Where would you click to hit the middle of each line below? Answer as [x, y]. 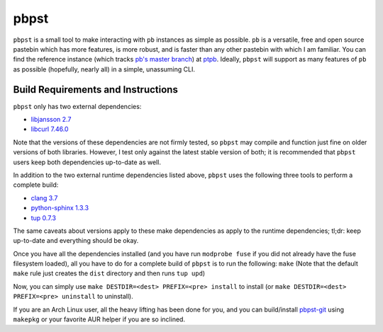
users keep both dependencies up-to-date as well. [87, 162]
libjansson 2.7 [51, 120]
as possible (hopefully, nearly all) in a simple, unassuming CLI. [104, 69]
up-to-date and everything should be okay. [76, 241]
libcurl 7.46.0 [50, 129]
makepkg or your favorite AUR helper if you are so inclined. [99, 319]
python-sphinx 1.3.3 [60, 208]
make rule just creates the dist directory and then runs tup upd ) [109, 273]
